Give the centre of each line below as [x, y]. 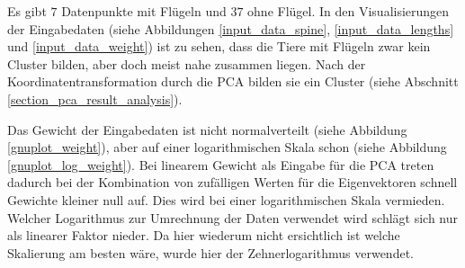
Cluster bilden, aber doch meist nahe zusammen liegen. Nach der [187, 63]
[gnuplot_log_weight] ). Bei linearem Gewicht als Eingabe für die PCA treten [221, 164]
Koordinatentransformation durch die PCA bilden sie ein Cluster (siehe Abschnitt [233, 81]
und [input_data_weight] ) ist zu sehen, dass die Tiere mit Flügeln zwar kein [219, 46]
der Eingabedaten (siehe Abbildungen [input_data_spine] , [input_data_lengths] [231, 28]
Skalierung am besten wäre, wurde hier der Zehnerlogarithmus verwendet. [210, 252]
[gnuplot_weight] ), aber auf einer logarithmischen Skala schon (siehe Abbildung [227, 147]
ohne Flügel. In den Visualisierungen [349, 11]
